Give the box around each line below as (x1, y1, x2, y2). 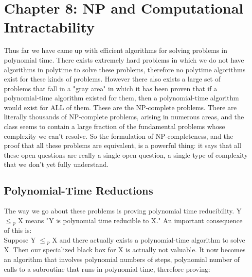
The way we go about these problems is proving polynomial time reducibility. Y (4, 206, 242, 216)
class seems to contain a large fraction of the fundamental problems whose (4, 121, 225, 131)
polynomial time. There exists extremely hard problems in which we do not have (4, 54, 244, 65)
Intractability (4, 17, 95, 37)
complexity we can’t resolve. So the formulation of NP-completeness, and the (4, 130, 234, 141)
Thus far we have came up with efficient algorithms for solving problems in (4, 45, 227, 55)
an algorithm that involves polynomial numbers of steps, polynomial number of (4, 254, 240, 264)
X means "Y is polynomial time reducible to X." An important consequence (18, 215, 243, 225)
